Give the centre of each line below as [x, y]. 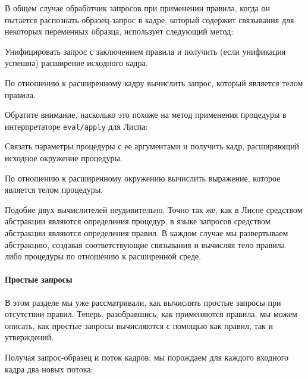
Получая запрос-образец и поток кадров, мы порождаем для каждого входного [147, 357]
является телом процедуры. [54, 189]
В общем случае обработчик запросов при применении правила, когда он [137, 8]
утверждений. [29, 337]
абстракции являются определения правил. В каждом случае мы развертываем [147, 232]
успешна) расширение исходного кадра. [76, 63]
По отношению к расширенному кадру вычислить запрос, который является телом [154, 82]
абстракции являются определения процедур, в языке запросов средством [138, 221]
